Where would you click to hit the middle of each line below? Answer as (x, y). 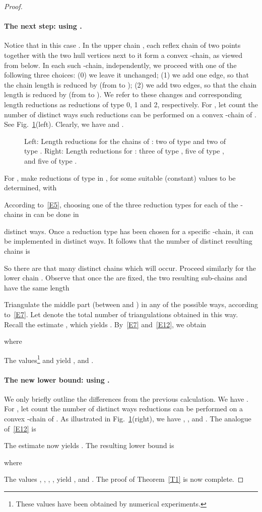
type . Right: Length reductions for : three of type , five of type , (124, 151)
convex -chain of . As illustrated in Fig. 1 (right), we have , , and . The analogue (128, 419)
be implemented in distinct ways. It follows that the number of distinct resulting (128, 241)
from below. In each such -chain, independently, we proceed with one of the (120, 65)
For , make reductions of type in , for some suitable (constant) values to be (120, 177)
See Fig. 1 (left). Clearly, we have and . (64, 124)
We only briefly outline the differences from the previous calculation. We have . (126, 398)
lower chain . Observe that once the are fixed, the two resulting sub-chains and (126, 278)
